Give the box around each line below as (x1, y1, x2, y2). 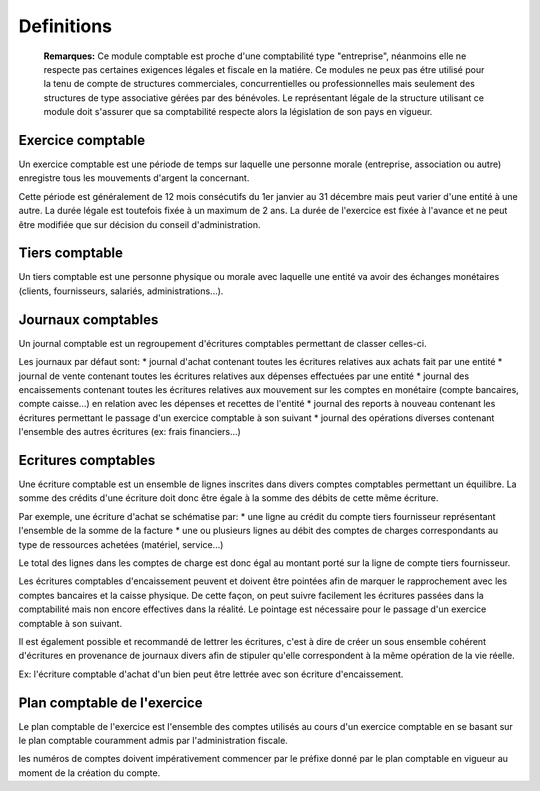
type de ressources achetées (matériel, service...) (18, 538, 224, 550)
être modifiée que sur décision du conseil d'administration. (18, 218, 261, 230)
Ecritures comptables (18, 451, 156, 469)
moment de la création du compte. (18, 766, 161, 779)
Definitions (18, 15, 113, 37)
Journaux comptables (18, 311, 159, 328)
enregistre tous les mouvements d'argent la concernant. (18, 172, 250, 184)
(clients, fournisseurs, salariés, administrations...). (18, 285, 224, 297)
